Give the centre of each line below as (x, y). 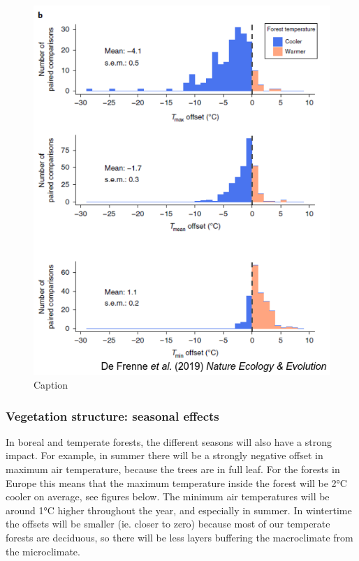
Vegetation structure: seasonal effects (112, 416)
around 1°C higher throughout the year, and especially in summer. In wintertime (179, 510)
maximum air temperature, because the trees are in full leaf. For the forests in (173, 469)
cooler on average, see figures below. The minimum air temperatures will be (168, 496)
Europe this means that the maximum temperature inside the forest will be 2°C (176, 483)
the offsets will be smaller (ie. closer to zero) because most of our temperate (168, 524)
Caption (51, 384)
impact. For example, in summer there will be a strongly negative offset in (164, 455)
